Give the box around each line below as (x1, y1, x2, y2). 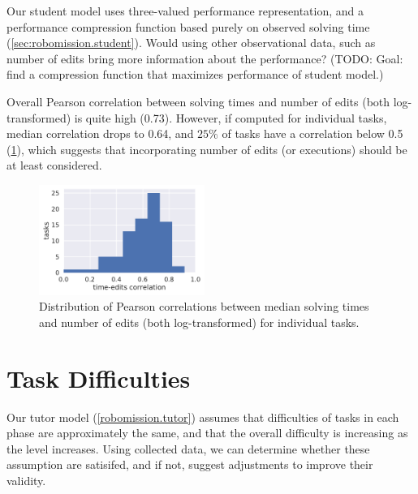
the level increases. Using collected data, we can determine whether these (6, 440, 370, 457)
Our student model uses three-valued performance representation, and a (6, 2, 364, 19)
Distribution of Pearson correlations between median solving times (39, 298, 369, 315)
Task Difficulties (6, 361, 191, 394)
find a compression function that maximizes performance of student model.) (6, 66, 384, 83)
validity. (6, 471, 46, 488)
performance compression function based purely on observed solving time (6, 18, 370, 35)
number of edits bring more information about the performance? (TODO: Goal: (6, 49, 403, 67)
